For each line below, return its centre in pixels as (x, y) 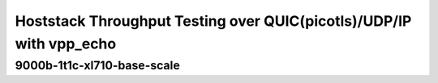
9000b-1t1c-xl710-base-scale (97, 65)
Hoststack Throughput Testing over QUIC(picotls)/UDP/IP (213, 21)
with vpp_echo (66, 44)
